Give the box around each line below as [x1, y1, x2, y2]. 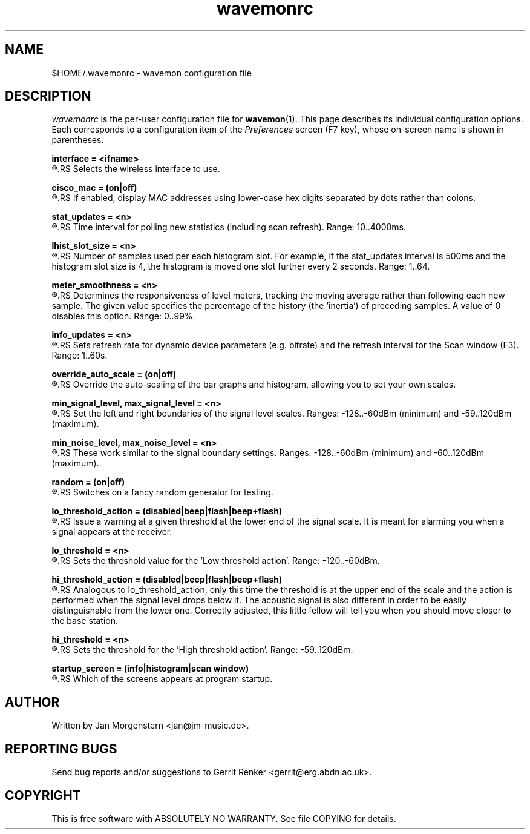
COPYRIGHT [5, 787, 81, 803]
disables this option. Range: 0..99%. [51, 311, 195, 322]
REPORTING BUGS [5, 741, 117, 756]
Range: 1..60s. [51, 350, 108, 361]
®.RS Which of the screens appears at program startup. [51, 673, 273, 684]
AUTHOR [5, 694, 60, 710]
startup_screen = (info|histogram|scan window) [51, 663, 249, 674]
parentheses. [51, 134, 104, 145]
